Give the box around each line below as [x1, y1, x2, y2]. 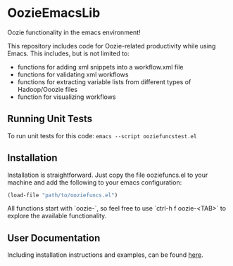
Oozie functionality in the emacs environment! [7, 28, 141, 36]
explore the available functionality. [7, 212, 107, 220]
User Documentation [7, 232, 101, 244]
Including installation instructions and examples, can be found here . [7, 251, 203, 259]
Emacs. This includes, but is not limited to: [7, 49, 130, 58]
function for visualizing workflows [17, 93, 116, 101]
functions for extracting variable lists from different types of [17, 77, 191, 86]
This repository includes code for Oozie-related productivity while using [7, 41, 216, 50]
